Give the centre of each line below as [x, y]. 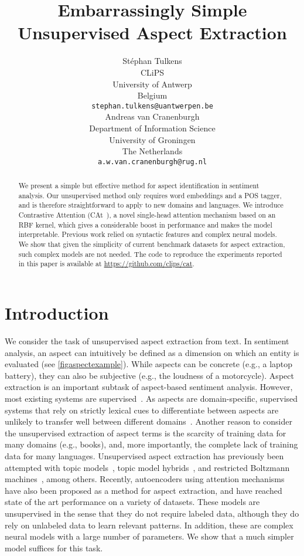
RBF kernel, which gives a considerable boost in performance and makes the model [145, 224]
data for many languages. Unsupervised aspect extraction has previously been [144, 455]
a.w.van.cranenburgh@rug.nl [152, 162]
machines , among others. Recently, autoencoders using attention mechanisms [145, 479]
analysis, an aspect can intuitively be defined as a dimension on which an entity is [152, 352]
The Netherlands [152, 151]
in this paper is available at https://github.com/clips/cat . [106, 264]
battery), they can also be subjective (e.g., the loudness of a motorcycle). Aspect [149, 375]
